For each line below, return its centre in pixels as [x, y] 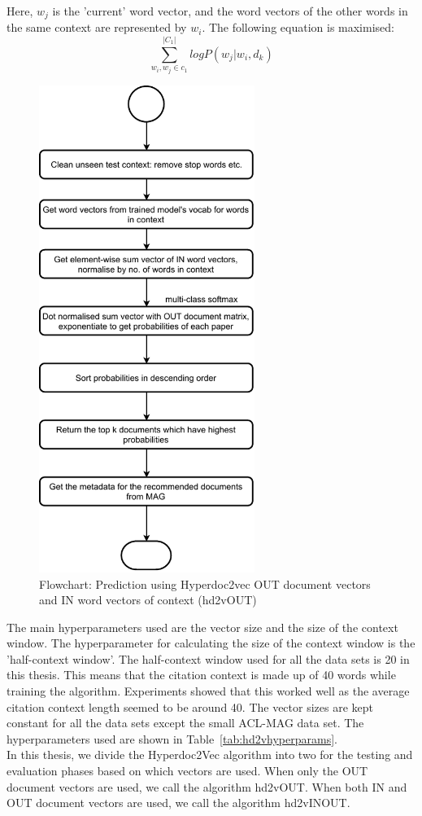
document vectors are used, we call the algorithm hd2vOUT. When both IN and [207, 786]
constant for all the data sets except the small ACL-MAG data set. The [185, 723]
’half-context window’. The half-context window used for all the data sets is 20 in [208, 658]
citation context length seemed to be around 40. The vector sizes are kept [190, 706]
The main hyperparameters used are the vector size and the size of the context [202, 627]
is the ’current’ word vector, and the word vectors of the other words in [230, 11]
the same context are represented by [97, 27]
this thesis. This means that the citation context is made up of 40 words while [201, 675]
